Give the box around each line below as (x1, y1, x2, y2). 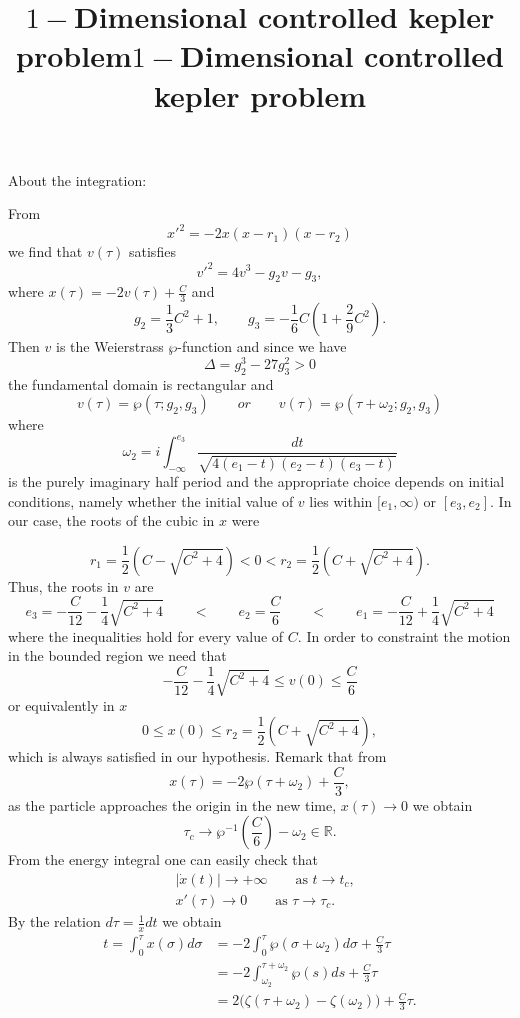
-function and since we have (177, 336, 347, 357)
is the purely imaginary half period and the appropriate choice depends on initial (8, 471, 505, 492)
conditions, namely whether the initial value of (8, 490, 294, 511)
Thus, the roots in (8, 575, 119, 596)
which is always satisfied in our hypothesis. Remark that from (8, 746, 387, 767)
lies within (309, 490, 373, 511)
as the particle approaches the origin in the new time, (8, 794, 337, 815)
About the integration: (8, 169, 147, 190)
